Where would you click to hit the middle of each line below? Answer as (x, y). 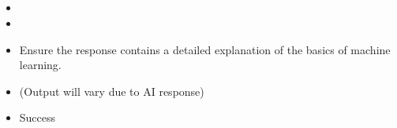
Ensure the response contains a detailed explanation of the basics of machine (205, 49)
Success (37, 117)
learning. (40, 65)
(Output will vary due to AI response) (112, 91)
